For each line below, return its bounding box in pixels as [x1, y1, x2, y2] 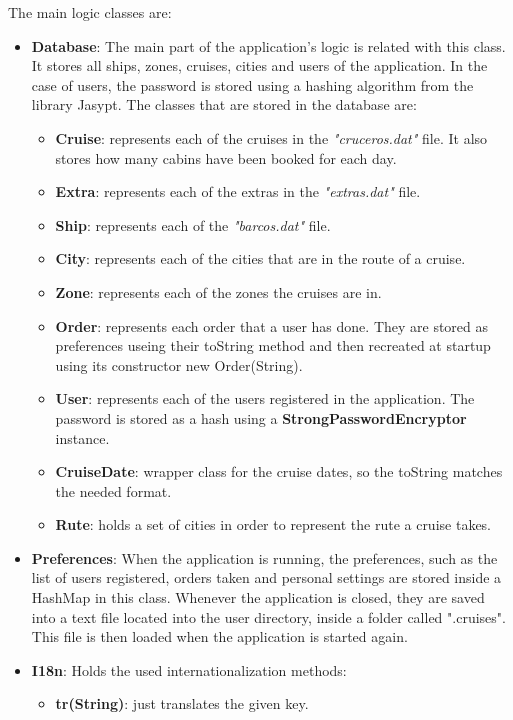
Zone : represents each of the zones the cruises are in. [55, 281, 382, 302]
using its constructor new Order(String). [55, 354, 303, 375]
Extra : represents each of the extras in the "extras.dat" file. [55, 181, 421, 202]
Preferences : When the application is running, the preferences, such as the [31, 547, 498, 568]
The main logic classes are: [8, 2, 172, 22]
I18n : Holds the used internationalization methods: [31, 659, 347, 680]
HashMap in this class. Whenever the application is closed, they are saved [31, 587, 485, 608]
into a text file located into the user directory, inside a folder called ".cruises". [31, 606, 506, 627]
